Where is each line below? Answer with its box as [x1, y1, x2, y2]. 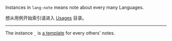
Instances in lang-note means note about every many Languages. [5, 5, 144, 10]
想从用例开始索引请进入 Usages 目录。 [5, 15, 87, 21]
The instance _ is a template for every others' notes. [5, 30, 115, 36]
